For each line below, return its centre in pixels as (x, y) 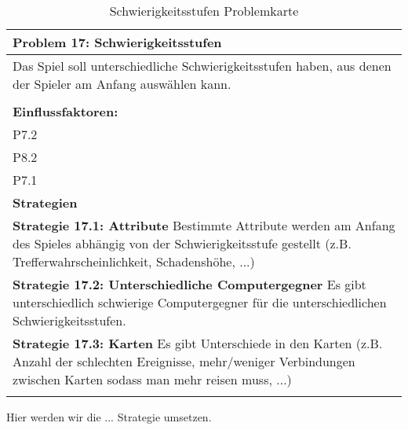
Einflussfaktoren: (66, 111)
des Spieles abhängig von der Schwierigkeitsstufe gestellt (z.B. (182, 243)
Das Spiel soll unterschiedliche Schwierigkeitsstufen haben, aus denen (202, 66)
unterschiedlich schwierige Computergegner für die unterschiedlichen (200, 302)
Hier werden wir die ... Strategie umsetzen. (109, 417)
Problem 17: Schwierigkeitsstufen (117, 42)
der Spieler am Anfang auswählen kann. (122, 84)
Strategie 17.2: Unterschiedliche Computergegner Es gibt (189, 284)
